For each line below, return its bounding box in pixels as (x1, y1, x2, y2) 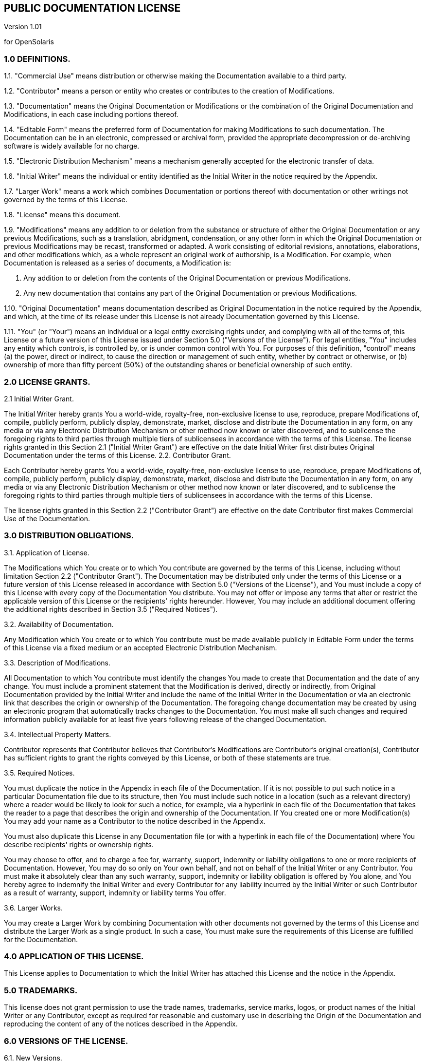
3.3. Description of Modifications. (4, 658, 111, 667)
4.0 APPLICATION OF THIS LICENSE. (4, 951, 144, 962)
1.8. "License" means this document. (4, 210, 121, 219)
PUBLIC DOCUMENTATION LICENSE (4, 2, 181, 14)
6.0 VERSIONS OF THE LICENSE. (4, 1036, 128, 1046)
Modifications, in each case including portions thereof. (4, 110, 178, 119)
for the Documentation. (4, 935, 78, 944)
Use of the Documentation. (4, 514, 90, 523)
